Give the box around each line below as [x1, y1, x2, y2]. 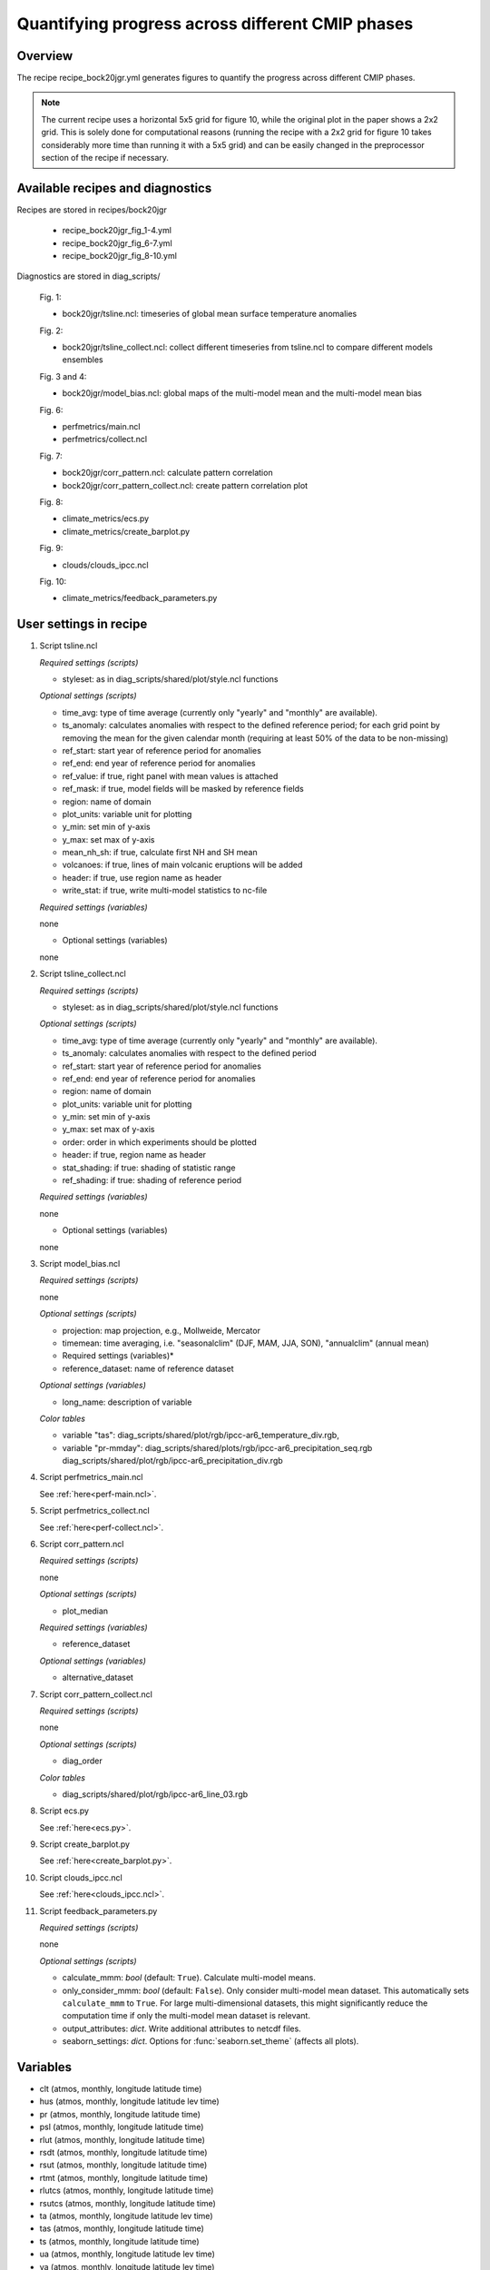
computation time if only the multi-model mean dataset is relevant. [62, 2010, 310, 2021]
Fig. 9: [39, 543, 64, 554]
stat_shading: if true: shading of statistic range [62, 1162, 236, 1173]
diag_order [62, 1755, 103, 1766]
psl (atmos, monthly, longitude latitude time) [39, 2121, 204, 2133]
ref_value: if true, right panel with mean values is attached [62, 770, 279, 781]
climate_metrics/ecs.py [62, 513, 150, 524]
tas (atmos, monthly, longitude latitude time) [39, 2223, 204, 2234]
